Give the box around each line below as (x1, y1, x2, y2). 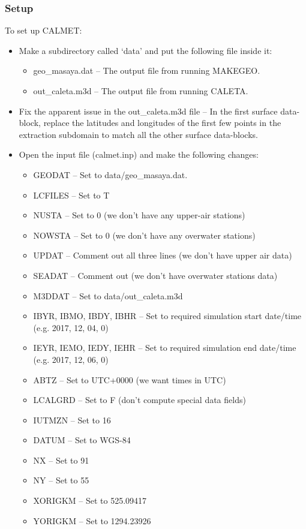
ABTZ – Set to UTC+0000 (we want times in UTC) (33, 373, 226, 386)
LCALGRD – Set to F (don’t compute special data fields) (33, 393, 246, 406)
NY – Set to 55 (33, 474, 89, 486)
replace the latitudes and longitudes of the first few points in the (43, 116, 281, 129)
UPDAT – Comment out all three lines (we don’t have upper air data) (33, 249, 292, 262)
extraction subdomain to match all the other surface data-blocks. (19, 128, 258, 140)
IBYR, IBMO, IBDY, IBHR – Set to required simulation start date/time (33, 309, 302, 322)
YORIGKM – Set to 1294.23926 (33, 514, 151, 527)
